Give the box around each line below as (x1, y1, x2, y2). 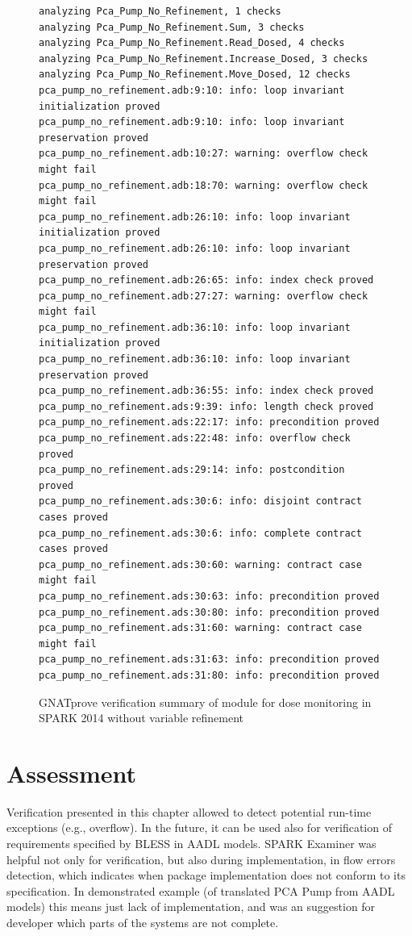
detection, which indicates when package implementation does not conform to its (6, 867, 406, 884)
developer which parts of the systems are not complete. (6, 914, 279, 930)
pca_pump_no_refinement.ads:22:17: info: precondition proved (39, 416, 380, 428)
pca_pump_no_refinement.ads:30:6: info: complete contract (39, 527, 362, 539)
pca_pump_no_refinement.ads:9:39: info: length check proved (39, 400, 374, 412)
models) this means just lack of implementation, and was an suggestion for (6, 898, 376, 915)
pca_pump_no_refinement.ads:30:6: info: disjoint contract (39, 495, 362, 508)
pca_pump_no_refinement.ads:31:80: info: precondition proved (39, 669, 380, 681)
